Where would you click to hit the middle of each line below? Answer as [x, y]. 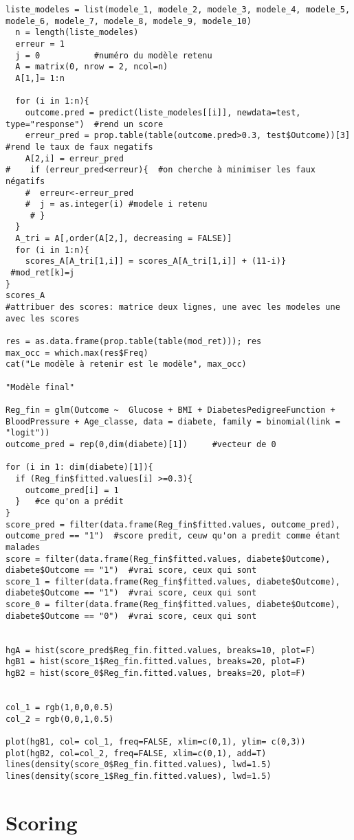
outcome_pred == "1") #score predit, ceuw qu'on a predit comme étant [173, 536]
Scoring [42, 822]
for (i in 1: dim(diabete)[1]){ [79, 467]
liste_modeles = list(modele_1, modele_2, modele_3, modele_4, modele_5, [178, 10]
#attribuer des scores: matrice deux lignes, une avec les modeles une [173, 307]
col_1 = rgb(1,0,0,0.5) [60, 708]
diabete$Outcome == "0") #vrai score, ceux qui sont [131, 616]
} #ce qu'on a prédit [69, 502]
